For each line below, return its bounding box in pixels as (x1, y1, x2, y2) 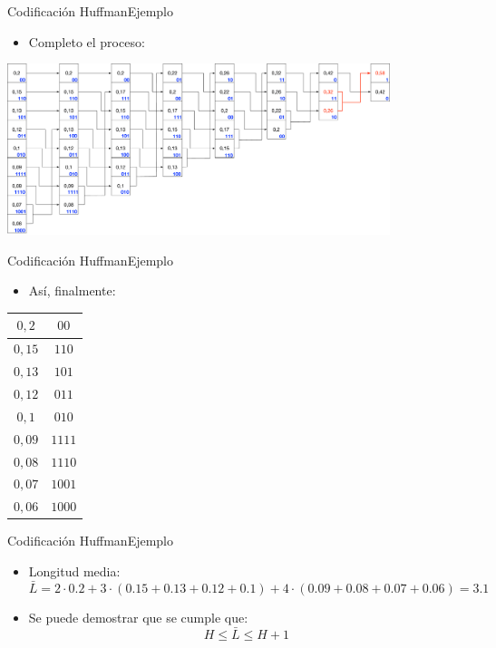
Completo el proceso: (28, 32, 145, 51)
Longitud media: (28, 561, 121, 580)
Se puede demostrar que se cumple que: (28, 607, 248, 626)
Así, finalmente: (28, 281, 116, 300)
